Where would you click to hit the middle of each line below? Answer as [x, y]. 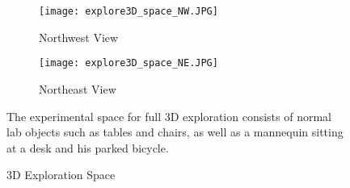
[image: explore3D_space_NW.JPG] [129, 11]
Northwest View [79, 37]
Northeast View [78, 88]
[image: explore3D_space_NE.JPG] [129, 63]
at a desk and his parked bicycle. [88, 147]
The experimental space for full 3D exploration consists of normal [169, 116]
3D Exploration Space [61, 175]
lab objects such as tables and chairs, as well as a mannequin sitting [175, 132]
